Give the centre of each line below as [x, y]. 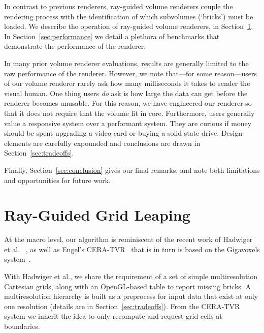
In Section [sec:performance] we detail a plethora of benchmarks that [112, 36]
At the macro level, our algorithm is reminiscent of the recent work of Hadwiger [128, 239]
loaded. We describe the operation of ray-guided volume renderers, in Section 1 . [129, 26]
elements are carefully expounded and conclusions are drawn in [102, 143]
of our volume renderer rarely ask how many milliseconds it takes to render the [127, 83]
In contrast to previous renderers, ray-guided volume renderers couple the [119, 6]
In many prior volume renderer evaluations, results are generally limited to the [126, 63]
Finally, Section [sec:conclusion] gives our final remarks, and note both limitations [132, 170]
